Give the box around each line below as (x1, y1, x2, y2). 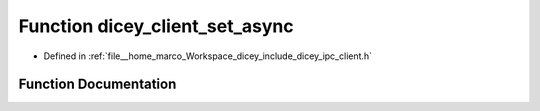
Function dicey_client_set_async (18, 15, 294, 37)
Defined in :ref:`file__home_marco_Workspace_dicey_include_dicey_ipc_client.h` (43, 50, 373, 62)
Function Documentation (18, 76, 177, 93)
